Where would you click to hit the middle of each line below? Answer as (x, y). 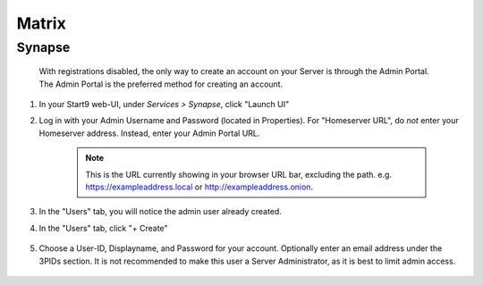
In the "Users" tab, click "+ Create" (104, 228)
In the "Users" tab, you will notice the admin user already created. (160, 212)
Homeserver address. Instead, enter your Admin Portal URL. (149, 133)
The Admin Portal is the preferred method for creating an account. (161, 84)
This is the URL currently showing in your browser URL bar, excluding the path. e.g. (239, 174)
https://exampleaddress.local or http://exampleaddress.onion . (199, 187)
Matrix (41, 23)
